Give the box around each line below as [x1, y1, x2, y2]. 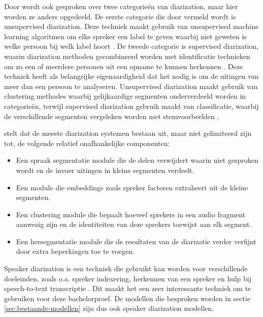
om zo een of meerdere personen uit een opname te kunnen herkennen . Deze [4, 61, 243, 71]
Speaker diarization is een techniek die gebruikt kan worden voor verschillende [4, 263, 248, 274]
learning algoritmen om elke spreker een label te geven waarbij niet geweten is [4, 31, 247, 41]
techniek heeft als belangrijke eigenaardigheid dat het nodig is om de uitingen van [4, 71, 259, 81]
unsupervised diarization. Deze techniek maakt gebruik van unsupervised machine [4, 21, 259, 32]
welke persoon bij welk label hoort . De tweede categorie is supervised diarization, [4, 41, 259, 51]
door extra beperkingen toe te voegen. [16, 246, 135, 256]
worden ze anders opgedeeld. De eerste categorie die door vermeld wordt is [4, 11, 236, 21]
